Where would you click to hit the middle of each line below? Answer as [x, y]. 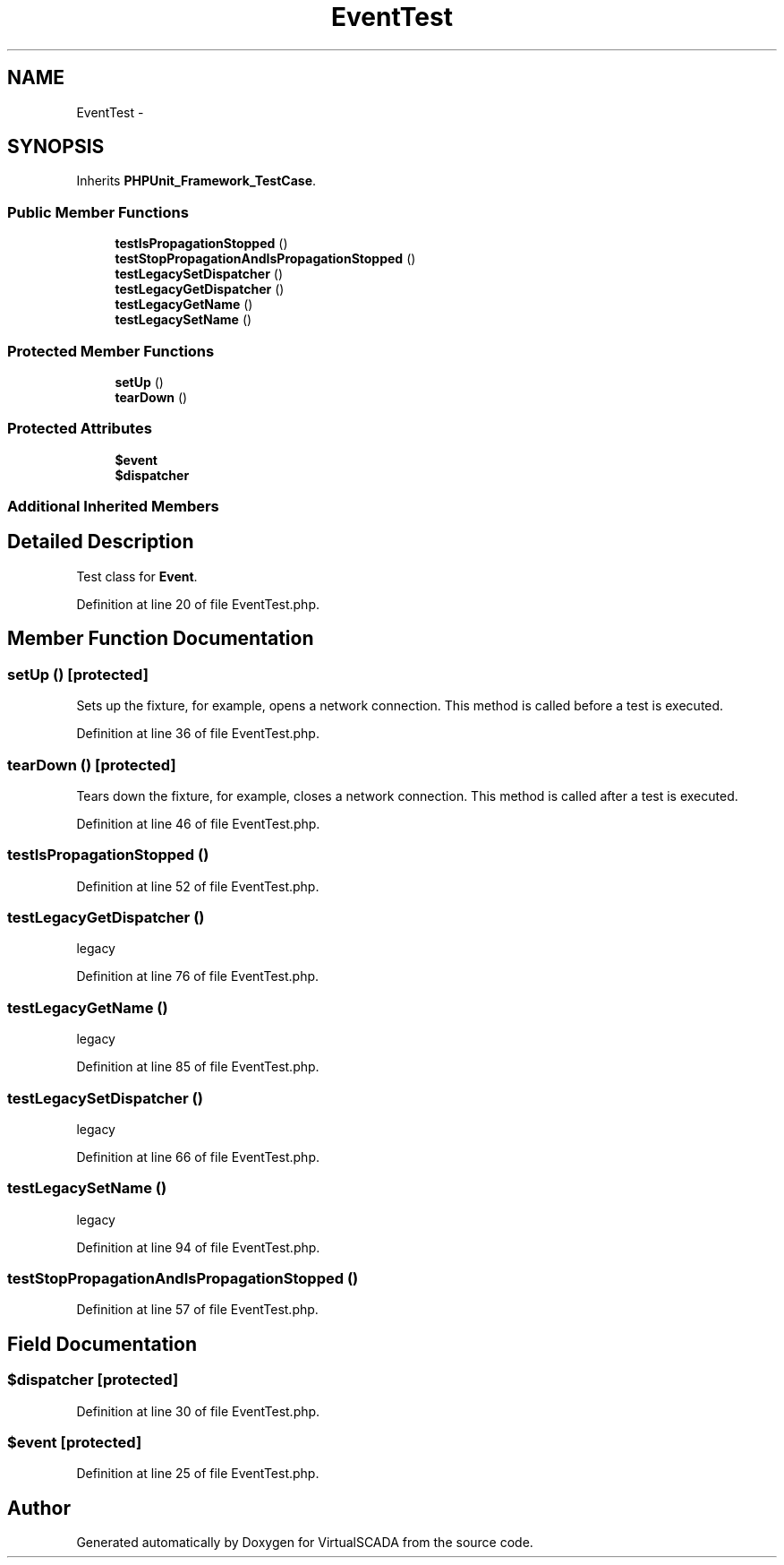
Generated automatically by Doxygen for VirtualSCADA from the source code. [305, 1543]
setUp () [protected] [78, 674]
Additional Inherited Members [113, 507]
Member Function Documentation [161, 639]
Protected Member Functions [111, 351]
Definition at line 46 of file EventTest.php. [198, 823]
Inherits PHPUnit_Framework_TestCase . [196, 181]
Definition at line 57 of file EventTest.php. [197, 1310]
